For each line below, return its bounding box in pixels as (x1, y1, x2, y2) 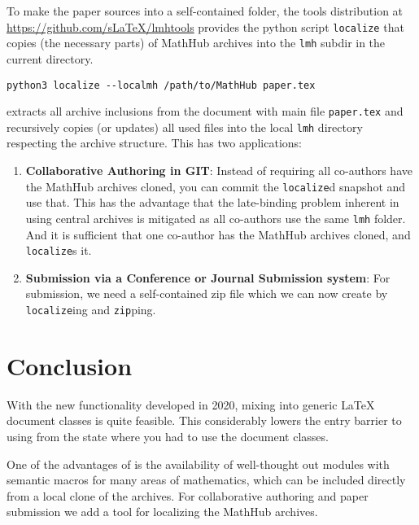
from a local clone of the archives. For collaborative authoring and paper (7, 487, 369, 504)
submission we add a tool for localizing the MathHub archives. (7, 503, 318, 520)
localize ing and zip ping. (25, 301, 156, 317)
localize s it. (25, 242, 92, 259)
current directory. (7, 50, 94, 67)
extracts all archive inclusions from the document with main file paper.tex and (7, 103, 404, 120)
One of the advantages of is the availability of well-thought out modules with (7, 455, 390, 472)
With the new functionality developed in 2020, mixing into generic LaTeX (7, 396, 375, 413)
